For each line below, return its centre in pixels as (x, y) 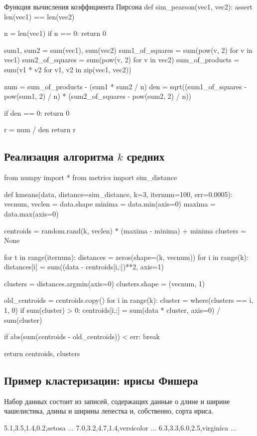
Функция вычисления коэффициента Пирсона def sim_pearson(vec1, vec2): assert (128, 6)
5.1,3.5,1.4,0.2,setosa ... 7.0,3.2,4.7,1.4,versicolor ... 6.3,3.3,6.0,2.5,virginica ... (120, 427)
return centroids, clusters (42, 353)
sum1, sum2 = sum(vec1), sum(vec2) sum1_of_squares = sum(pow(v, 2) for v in (128, 50)
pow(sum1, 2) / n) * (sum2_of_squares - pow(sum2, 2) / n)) (98, 96)
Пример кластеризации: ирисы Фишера (101, 380)
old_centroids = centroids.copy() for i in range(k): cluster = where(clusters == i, (129, 300)
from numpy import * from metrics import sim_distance (91, 177)
